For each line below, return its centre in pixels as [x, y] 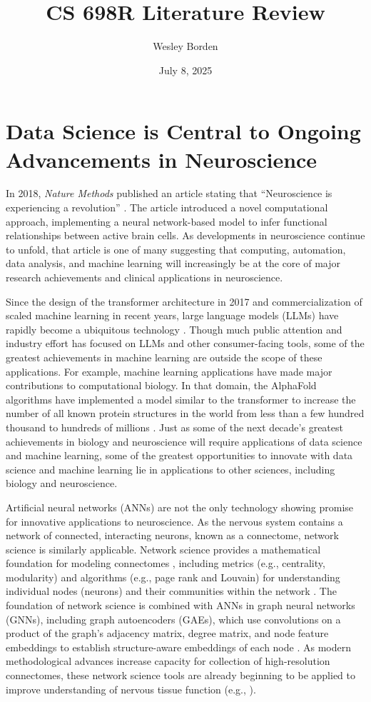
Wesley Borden [185, 46]
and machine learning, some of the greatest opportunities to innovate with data [179, 455]
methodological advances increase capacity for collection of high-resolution [168, 661]
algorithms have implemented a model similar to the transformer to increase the [181, 399]
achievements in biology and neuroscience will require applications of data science [184, 441]
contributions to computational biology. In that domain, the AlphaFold [161, 385]
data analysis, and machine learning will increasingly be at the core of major [173, 263]
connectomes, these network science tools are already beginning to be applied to [181, 675]
